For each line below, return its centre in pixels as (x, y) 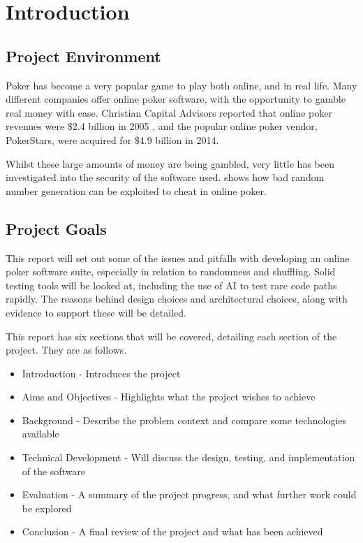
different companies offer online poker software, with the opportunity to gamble (176, 99)
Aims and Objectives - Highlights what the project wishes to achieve (169, 397)
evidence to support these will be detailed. (96, 312)
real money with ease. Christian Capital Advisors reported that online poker (169, 112)
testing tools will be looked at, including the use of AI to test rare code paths (171, 285)
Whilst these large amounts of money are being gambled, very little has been (170, 163)
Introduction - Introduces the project (101, 373)
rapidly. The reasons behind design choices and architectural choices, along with (177, 299)
